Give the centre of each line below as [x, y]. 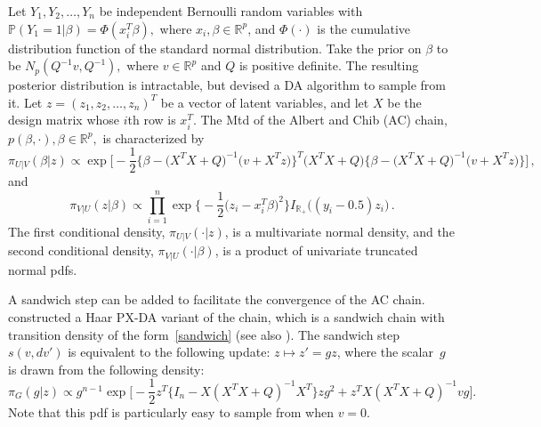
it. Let [25, 102]
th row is [152, 120]
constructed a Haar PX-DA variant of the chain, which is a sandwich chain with [226, 317]
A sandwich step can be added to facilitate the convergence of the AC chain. [217, 299]
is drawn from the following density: [106, 369]
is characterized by [153, 137]
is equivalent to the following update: [169, 352]
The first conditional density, [87, 231]
